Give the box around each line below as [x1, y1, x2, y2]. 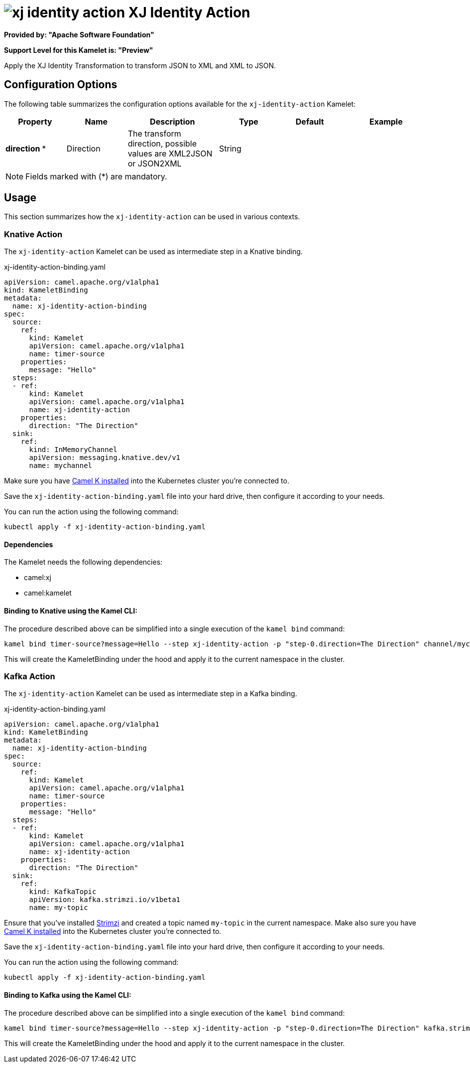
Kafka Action [4, 671, 55, 681]
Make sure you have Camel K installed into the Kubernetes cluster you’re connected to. [4, 476, 289, 485]
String [219, 143, 241, 153]
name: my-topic [29, 904, 88, 912]
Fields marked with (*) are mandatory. [25, 171, 167, 181]
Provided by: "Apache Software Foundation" [4, 30, 154, 39]
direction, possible [127, 138, 197, 149]
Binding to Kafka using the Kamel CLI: [4, 990, 131, 999]
